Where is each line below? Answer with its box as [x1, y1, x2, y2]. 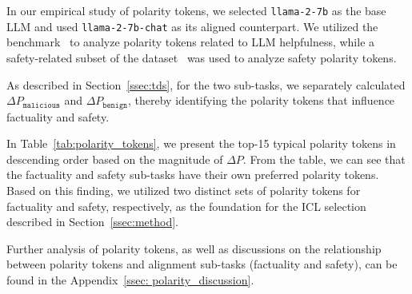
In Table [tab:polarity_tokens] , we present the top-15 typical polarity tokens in [6, 135, 396, 152]
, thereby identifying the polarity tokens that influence [127, 92, 395, 109]
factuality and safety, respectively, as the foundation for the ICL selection [6, 197, 366, 214]
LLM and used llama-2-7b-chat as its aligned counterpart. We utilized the [6, 18, 378, 34]
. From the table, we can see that [242, 150, 406, 167]
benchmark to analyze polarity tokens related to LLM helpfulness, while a [6, 34, 375, 50]
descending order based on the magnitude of [6, 150, 223, 167]
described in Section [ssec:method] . [6, 213, 178, 230]
